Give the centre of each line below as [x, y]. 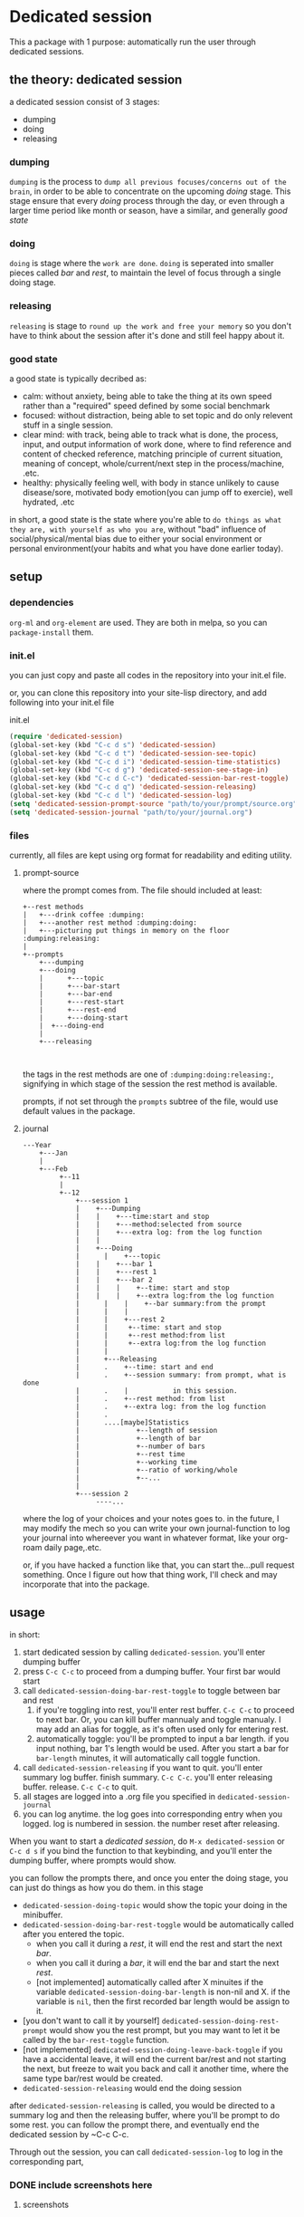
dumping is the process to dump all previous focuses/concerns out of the [148, 182]
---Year [37, 1145]
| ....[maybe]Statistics [133, 1422]
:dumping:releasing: [61, 938]
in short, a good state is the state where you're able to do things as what [146, 519]
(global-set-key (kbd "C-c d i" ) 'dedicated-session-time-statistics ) [145, 762]
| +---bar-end [76, 993]
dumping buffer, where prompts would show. [93, 1860]
